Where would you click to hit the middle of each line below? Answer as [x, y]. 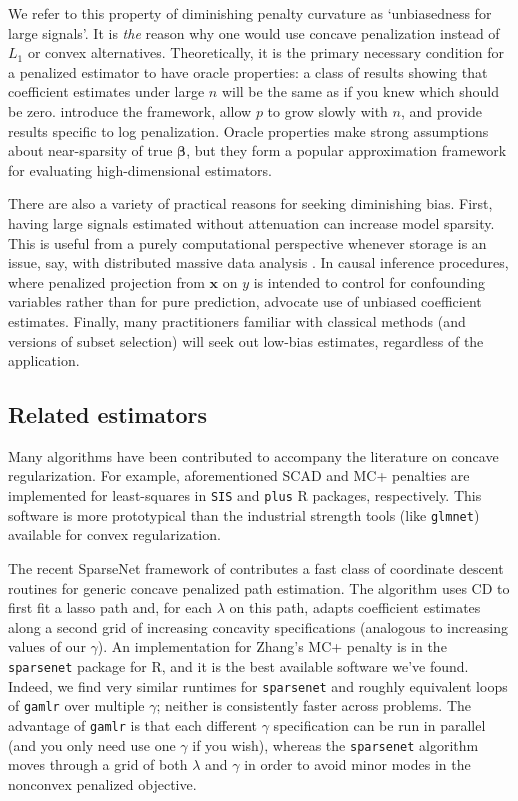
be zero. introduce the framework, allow [130, 110]
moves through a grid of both [98, 764]
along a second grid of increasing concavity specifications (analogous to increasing [258, 626]
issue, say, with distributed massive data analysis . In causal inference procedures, [258, 262]
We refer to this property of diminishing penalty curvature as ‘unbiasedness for [250, 13]
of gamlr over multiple [76, 705]
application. [44, 360]
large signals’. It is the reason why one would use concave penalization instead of [254, 32]
